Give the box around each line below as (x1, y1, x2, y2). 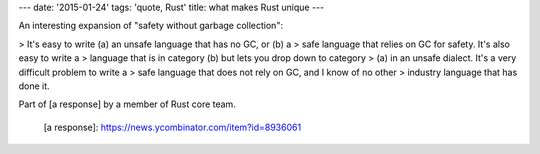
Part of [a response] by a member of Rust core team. (18, 98, 237, 110)
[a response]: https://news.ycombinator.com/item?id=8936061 (43, 121, 302, 133)
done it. (18, 80, 50, 92)
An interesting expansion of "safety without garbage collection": (18, 20, 284, 32)
